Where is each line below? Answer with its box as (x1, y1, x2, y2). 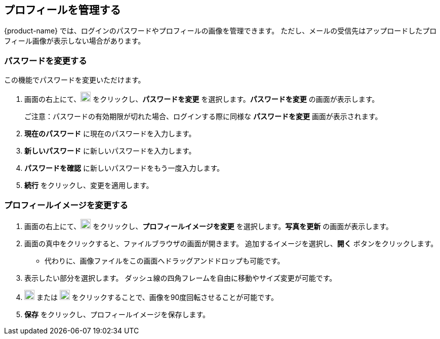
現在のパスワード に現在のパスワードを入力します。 (24, 129, 196, 138)
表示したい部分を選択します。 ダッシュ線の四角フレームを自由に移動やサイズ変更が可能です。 (24, 273, 337, 282)
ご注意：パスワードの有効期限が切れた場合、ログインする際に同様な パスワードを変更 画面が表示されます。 (24, 112, 382, 121)
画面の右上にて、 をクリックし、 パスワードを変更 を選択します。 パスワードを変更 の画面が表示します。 (24, 95, 379, 104)
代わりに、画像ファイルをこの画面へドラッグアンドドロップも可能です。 (45, 256, 285, 265)
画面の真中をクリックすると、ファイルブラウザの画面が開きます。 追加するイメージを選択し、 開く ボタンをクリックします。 (24, 239, 438, 248)
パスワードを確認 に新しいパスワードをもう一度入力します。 (24, 164, 224, 173)
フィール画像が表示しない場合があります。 (4, 36, 145, 46)
